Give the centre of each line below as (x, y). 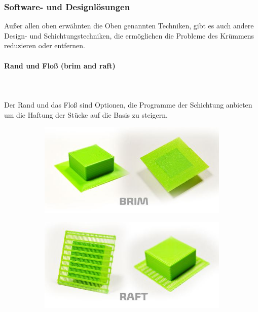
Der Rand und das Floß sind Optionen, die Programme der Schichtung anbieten (128, 104)
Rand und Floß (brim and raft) (60, 65)
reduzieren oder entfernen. (45, 45)
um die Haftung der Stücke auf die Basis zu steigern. (86, 114)
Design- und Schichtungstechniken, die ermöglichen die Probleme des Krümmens (129, 35)
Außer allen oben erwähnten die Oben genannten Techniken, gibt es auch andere (129, 26)
